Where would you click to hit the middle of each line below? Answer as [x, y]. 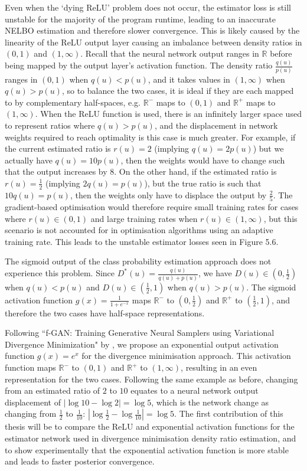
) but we [268, 148]
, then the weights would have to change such [203, 160]
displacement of [33, 402]
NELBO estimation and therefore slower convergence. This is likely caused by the [152, 30]
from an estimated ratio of [53, 390]
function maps [30, 367]
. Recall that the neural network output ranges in [170, 53]
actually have [29, 160]
